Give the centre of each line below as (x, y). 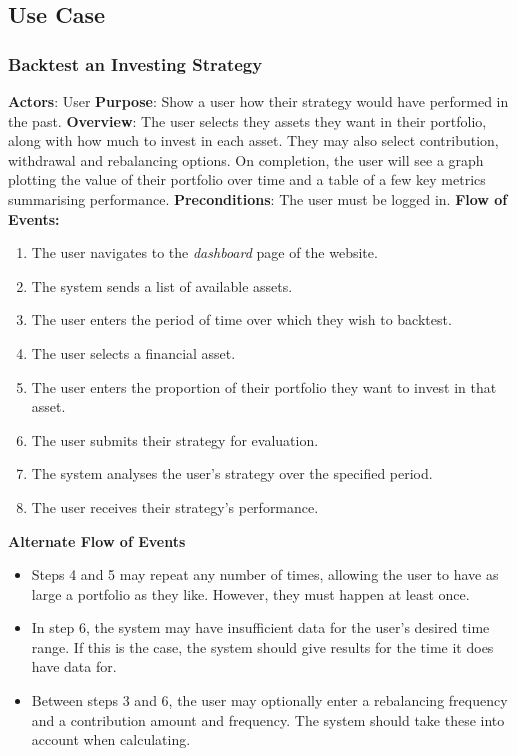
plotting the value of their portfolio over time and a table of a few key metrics (247, 179)
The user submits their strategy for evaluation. (175, 439)
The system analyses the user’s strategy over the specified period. (232, 473)
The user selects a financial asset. (133, 352)
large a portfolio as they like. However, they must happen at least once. (250, 593)
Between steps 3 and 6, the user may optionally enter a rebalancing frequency (269, 700)
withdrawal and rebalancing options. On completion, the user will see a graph (246, 159)
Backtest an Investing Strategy (135, 63)
